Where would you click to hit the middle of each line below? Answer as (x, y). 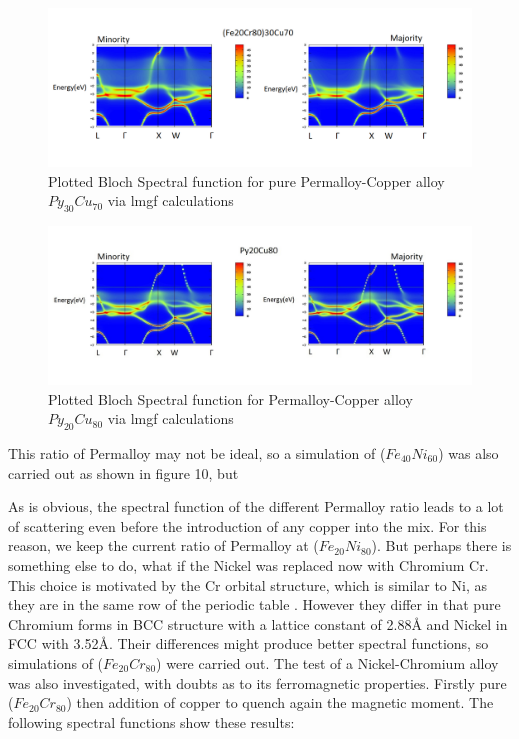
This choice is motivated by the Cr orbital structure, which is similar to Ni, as (247, 584)
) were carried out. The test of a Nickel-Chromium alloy (327, 662)
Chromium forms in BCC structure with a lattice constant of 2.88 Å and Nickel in (258, 623)
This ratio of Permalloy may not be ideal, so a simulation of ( (197, 452)
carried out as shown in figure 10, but (123, 472)
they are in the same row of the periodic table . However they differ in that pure (254, 604)
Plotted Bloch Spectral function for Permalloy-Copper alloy (230, 398)
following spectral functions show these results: (151, 721)
